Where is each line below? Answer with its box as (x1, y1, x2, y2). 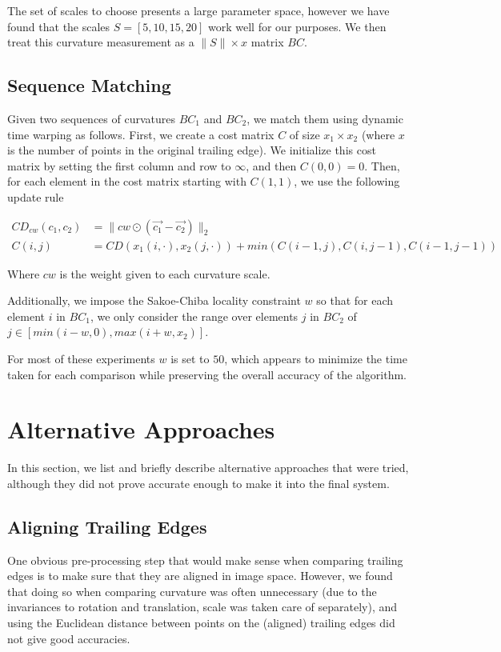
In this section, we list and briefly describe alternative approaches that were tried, (7, 459, 409, 476)
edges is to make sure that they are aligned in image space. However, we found (7, 567, 393, 584)
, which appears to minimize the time (224, 350, 407, 366)
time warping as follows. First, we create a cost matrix (7, 126, 275, 142)
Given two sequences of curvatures (7, 110, 175, 126)
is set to (170, 350, 210, 366)
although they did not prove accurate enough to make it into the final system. (7, 474, 390, 491)
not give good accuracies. (7, 630, 130, 646)
